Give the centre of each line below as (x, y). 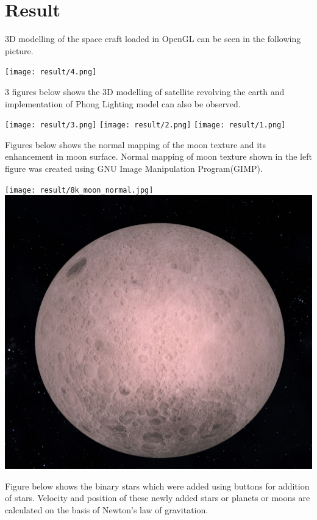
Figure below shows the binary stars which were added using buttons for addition (157, 486)
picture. (19, 50)
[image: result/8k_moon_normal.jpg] (79, 190)
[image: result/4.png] (51, 72)
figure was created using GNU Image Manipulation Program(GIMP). (134, 168)
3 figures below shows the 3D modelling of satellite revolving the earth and (145, 91)
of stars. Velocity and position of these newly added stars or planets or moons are (158, 498)
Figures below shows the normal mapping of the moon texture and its (136, 144)
